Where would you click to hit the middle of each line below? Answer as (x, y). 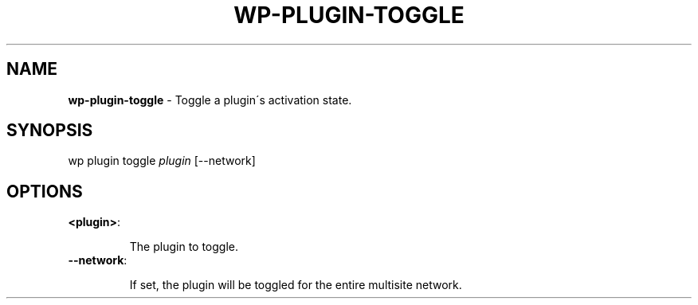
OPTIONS (45, 191)
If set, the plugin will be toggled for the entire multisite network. (296, 285)
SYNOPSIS (50, 131)
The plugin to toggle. (184, 247)
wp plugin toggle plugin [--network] (162, 161)
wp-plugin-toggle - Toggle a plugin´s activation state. (210, 100)
